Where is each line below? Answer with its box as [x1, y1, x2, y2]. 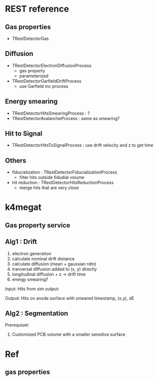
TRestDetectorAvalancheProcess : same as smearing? [12, 115, 120, 121]
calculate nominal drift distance [12, 256, 75, 261]
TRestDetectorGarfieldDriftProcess [12, 78, 82, 84]
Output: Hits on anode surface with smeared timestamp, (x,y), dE [5, 295, 134, 301]
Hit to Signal [5, 130, 43, 138]
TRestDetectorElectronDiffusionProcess [12, 62, 92, 69]
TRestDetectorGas [12, 35, 49, 41]
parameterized [19, 73, 49, 79]
